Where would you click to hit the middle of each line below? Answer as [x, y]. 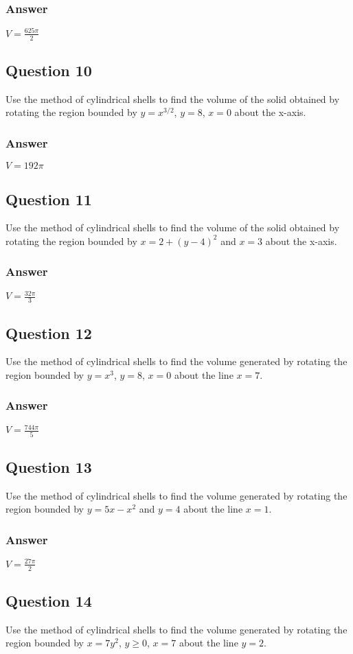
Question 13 [49, 466]
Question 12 [49, 332]
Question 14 [49, 600]
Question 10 [49, 70]
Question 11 [49, 199]
